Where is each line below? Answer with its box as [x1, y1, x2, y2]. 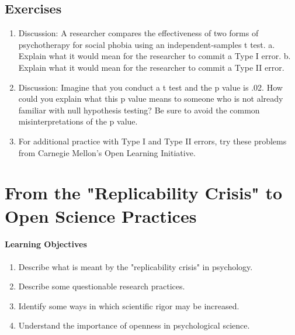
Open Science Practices [5, 203, 197, 227]
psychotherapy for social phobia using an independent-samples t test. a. [18, 38, 275, 50]
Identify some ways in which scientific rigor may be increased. [18, 299, 240, 312]
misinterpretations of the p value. [18, 115, 138, 127]
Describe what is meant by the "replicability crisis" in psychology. [18, 260, 253, 272]
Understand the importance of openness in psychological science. [18, 319, 250, 331]
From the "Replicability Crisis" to [5, 181, 283, 205]
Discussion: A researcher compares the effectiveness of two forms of [18, 27, 259, 39]
